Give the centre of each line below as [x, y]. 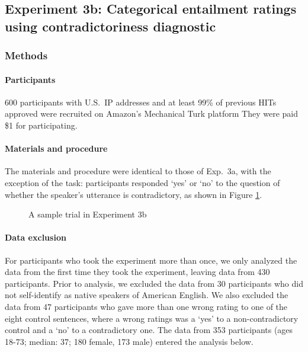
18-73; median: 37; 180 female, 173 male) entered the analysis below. [129, 341]
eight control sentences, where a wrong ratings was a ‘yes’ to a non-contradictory [152, 318]
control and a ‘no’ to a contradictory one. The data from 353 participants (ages [149, 330]
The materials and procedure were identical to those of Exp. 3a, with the [138, 171]
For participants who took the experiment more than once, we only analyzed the [151, 260]
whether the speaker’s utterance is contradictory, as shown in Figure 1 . [134, 194]
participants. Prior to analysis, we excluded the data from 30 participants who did [154, 283]
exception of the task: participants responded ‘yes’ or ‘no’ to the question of [142, 182]
